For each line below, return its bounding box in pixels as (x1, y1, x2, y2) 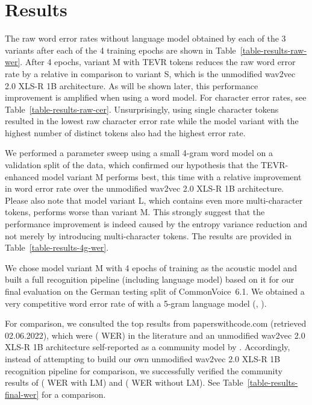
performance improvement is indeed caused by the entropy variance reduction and (5, 218, 308, 230)
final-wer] (5, 388, 39, 400)
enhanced (5, 170, 39, 183)
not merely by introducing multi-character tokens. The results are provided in (5, 229, 292, 242)
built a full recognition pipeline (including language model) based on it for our (5, 273, 295, 286)
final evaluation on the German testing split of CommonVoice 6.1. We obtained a (5, 285, 305, 297)
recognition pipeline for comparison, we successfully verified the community (5, 364, 282, 377)
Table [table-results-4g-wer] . (5, 241, 109, 254)
